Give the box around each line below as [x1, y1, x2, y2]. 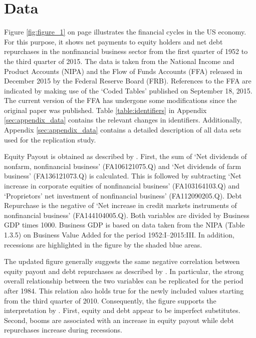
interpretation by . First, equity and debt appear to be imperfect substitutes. [4, 305, 240, 315]
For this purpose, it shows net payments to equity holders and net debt [4, 36, 223, 46]
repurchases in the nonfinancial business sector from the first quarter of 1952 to [4, 46, 248, 56]
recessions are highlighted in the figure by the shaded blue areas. [4, 239, 202, 249]
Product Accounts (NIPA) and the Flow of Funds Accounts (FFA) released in [4, 65, 242, 76]
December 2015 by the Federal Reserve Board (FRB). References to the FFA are [4, 75, 251, 86]
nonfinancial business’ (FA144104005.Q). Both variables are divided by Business [4, 209, 249, 220]
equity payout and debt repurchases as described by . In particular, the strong [4, 265, 244, 276]
